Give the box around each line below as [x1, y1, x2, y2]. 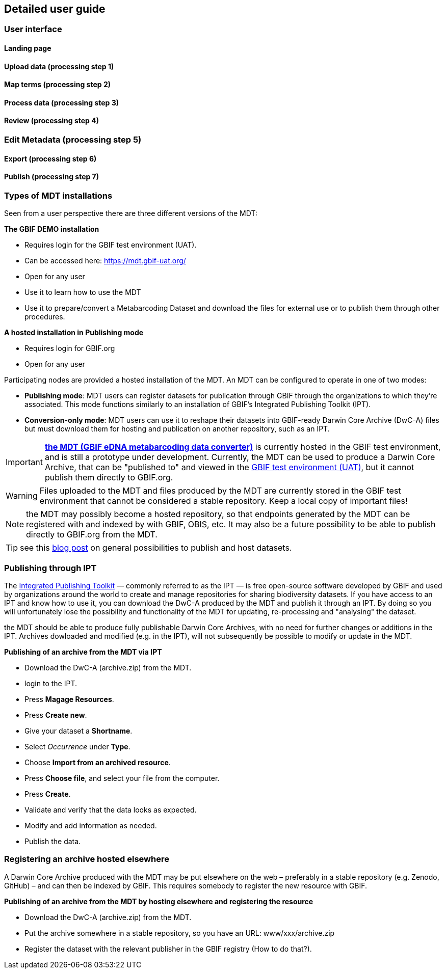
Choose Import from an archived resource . [24, 758, 171, 767]
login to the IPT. [24, 679, 77, 688]
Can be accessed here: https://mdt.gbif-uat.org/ [24, 256, 186, 265]
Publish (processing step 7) [4, 172, 99, 181]
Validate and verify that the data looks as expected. [24, 805, 197, 815]
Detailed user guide [4, 3, 106, 15]
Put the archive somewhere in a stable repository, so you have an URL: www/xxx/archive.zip [24, 928, 335, 937]
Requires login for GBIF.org [24, 344, 115, 353]
